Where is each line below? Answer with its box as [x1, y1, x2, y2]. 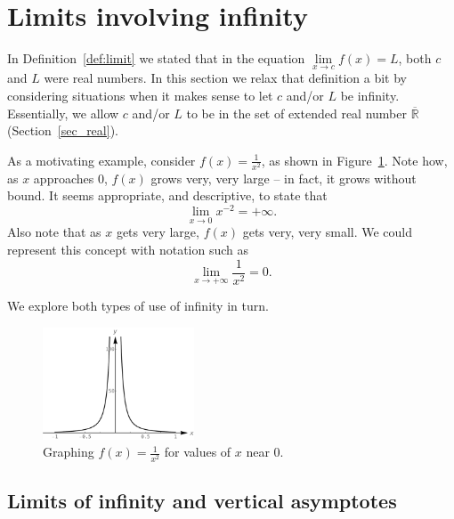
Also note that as [7, 223, 101, 241]
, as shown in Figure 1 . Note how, [261, 150, 448, 169]
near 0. [246, 442, 284, 461]
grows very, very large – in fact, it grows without [150, 168, 417, 187]
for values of [164, 442, 231, 461]
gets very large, [116, 223, 199, 241]
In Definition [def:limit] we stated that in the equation [7, 49, 305, 68]
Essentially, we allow [7, 103, 119, 122]
